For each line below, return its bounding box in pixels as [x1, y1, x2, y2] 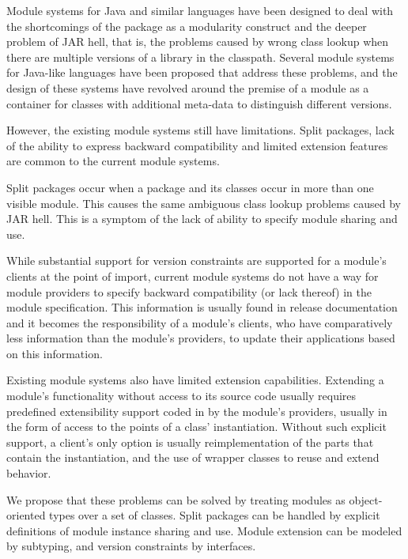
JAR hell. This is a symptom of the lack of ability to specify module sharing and [6, 210, 398, 227]
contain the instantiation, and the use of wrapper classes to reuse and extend [6, 449, 380, 466]
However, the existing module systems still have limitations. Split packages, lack [6, 122, 395, 138]
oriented [6, 507, 46, 523]
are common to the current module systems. [6, 153, 220, 169]
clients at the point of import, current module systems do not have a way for [6, 267, 379, 284]
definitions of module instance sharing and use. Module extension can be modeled [6, 522, 402, 538]
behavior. [6, 465, 51, 482]
